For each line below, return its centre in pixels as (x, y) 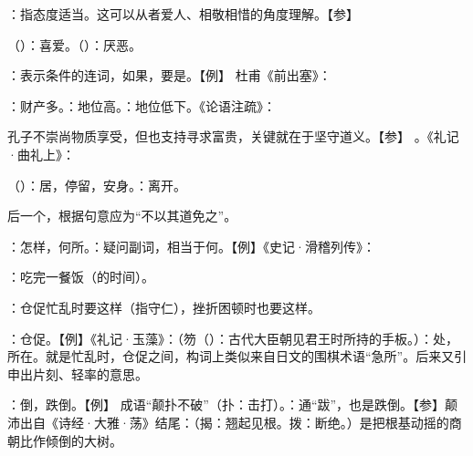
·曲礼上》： (41, 154)
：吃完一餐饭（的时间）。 (81, 277)
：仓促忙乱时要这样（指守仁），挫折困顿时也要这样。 (164, 307)
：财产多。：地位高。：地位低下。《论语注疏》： (142, 105)
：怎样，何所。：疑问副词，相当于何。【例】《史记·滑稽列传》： (191, 246)
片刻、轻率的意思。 (90, 373)
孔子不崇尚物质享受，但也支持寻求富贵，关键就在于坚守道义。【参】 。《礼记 (233, 136)
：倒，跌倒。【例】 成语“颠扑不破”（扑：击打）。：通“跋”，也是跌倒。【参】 (226, 404)
